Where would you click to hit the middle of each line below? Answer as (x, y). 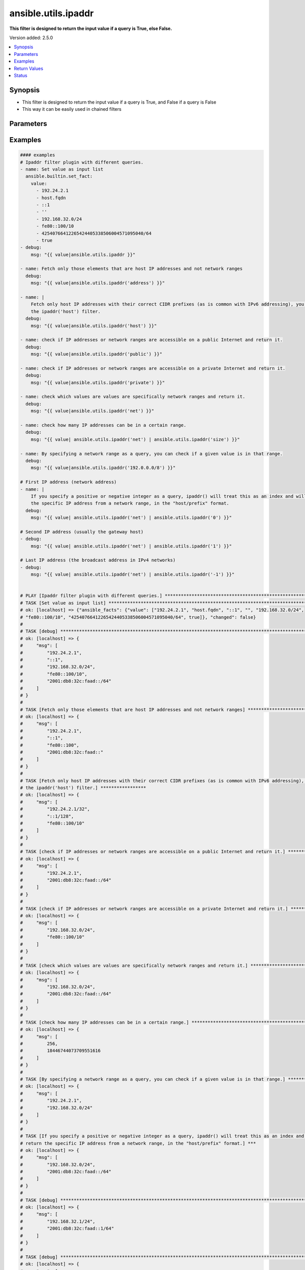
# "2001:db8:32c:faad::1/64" (67, 1229)
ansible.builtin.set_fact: (59, 176)
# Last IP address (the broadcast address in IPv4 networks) (98, 560)
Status (21, 75)
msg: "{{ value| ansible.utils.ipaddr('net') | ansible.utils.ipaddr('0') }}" (131, 518)
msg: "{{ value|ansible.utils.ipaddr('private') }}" (98, 383)
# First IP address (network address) (68, 482)
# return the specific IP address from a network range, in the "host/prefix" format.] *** (138, 1143)
